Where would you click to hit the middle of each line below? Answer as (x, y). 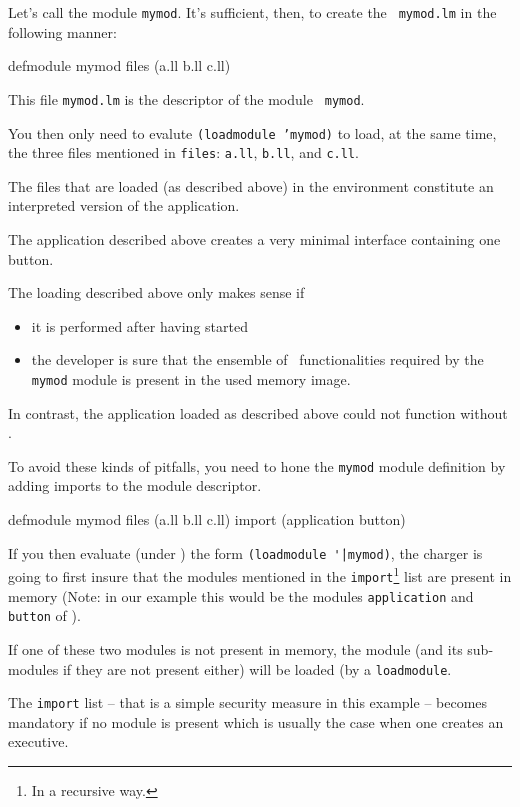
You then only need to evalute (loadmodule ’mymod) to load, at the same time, (252, 132)
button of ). (44, 615)
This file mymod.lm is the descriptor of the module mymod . (186, 98)
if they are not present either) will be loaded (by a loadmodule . (257, 668)
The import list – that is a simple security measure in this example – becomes (248, 702)
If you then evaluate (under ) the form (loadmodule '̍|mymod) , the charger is (245, 552)
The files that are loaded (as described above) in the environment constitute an (251, 185)
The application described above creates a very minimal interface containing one (254, 239)
